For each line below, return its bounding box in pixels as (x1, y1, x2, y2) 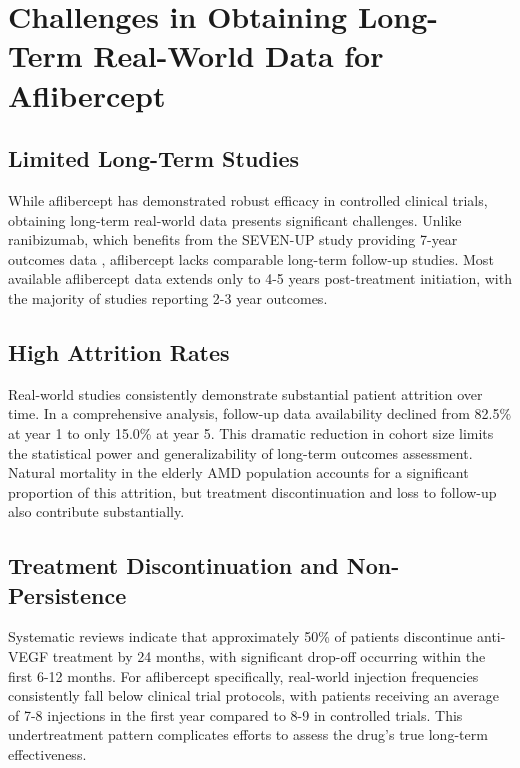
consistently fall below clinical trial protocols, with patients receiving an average (8, 685, 499, 706)
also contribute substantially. (8, 501, 185, 522)
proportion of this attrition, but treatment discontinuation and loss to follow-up (8, 481, 497, 502)
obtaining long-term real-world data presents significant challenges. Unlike (8, 209, 462, 230)
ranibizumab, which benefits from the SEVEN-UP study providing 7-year (8, 229, 458, 250)
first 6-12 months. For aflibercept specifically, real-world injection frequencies (8, 665, 479, 686)
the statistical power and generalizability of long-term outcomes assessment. (8, 442, 473, 463)
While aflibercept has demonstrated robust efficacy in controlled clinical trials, (8, 189, 488, 210)
